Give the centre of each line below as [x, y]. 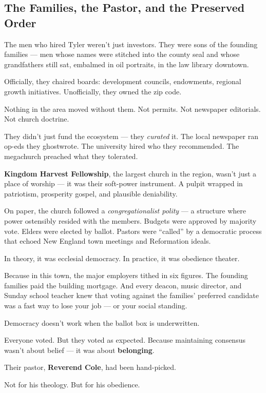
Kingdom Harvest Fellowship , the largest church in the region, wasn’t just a [130, 173]
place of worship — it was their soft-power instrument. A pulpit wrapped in [123, 183]
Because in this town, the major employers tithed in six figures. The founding [126, 275]
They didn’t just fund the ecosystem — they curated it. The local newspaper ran [131, 136]
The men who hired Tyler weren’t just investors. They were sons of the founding [131, 44]
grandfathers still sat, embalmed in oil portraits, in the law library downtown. [127, 64]
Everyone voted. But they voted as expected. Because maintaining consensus [125, 340]
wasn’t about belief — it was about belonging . [79, 350]
